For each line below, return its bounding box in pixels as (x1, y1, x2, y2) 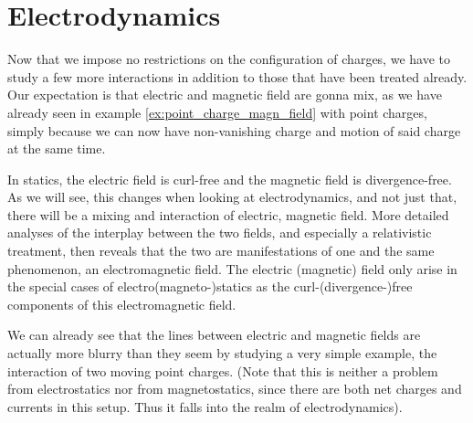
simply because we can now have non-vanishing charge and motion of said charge (7, 121, 461, 140)
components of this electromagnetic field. (7, 294, 236, 313)
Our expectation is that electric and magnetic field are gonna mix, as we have (7, 85, 442, 104)
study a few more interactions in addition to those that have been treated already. (7, 67, 468, 86)
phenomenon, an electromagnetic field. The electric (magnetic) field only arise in (7, 259, 457, 278)
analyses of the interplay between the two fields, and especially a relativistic (7, 223, 432, 242)
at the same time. (7, 139, 106, 158)
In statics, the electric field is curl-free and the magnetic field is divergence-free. (7, 169, 452, 188)
